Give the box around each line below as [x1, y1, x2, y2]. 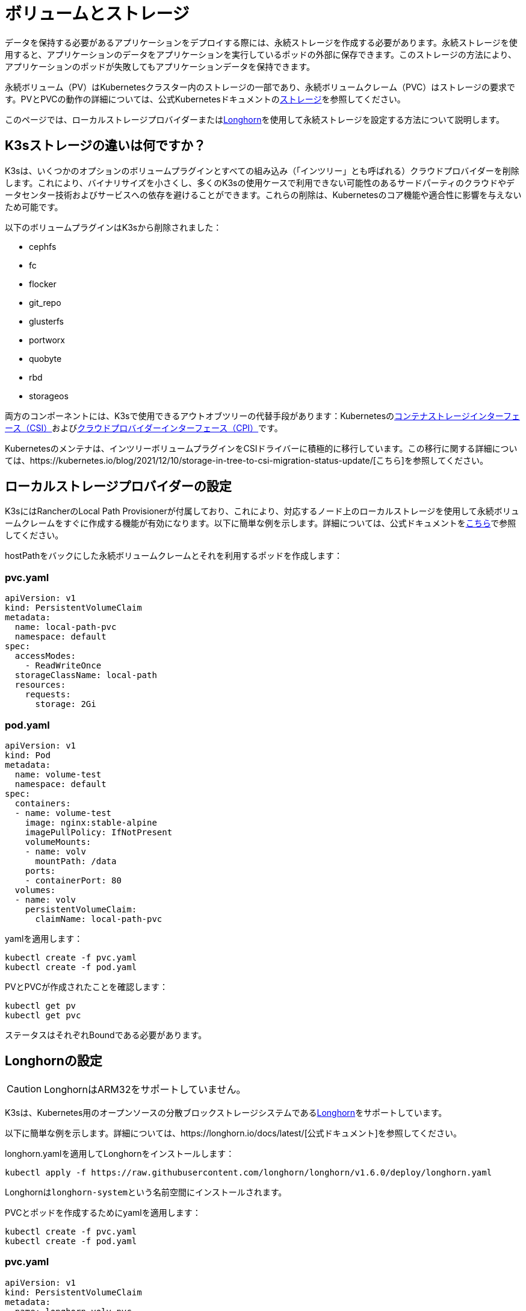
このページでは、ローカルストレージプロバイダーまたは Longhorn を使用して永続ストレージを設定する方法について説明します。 [5, 114, 504, 125]
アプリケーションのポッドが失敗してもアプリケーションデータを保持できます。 [5, 61, 315, 72]
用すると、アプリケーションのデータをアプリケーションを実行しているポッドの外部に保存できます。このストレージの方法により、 [5, 49, 516, 60]
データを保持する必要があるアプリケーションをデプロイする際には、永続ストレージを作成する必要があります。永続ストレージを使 [5, 37, 518, 48]
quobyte [29, 353, 62, 364]
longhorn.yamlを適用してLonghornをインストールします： [5, 1148, 235, 1159]
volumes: [14, 885, 56, 895]
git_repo [29, 297, 61, 308]
